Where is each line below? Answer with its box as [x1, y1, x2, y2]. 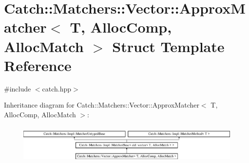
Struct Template [112, 36, 225, 56]
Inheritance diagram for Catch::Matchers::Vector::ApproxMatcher [4, 100, 199, 110]
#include [4, 83, 31, 93]
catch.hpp [42, 83, 72, 93]
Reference [4, 55, 72, 75]
